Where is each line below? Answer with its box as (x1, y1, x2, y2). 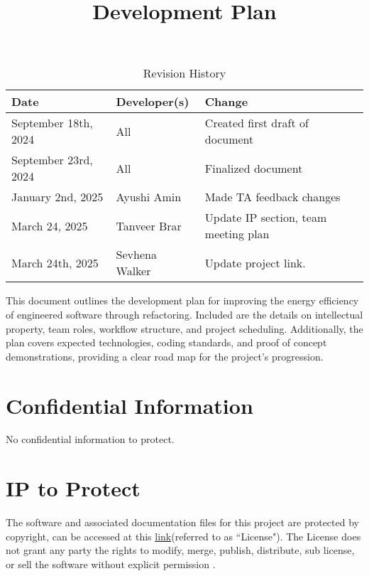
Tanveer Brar (116, 217, 182, 234)
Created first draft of (204, 114, 309, 132)
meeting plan (204, 225, 270, 242)
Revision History (143, 65, 226, 82)
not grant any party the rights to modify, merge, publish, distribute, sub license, (6, 543, 355, 558)
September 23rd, (11, 151, 93, 169)
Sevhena (116, 246, 157, 263)
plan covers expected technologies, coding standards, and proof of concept (6, 335, 327, 350)
